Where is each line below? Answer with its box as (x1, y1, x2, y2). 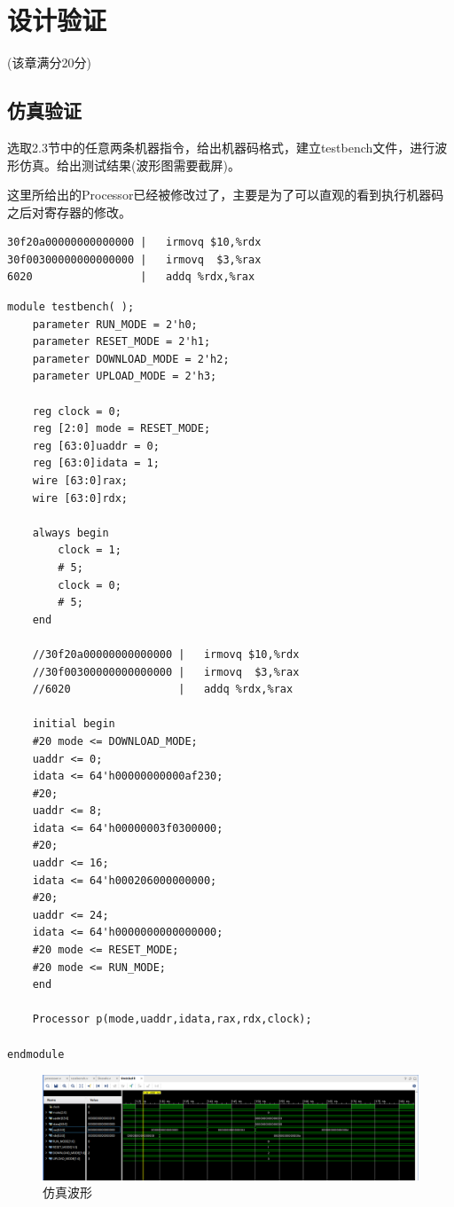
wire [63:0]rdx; (32, 491, 129, 505)
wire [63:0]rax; (32, 474, 129, 488)
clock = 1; (58, 544, 121, 557)
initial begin (32, 717, 115, 731)
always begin (32, 526, 109, 539)
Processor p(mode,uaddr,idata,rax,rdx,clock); (32, 1013, 312, 1026)
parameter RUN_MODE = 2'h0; (32, 317, 198, 331)
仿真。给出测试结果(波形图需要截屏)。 (19, 155, 240, 174)
